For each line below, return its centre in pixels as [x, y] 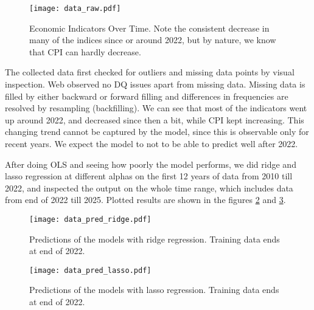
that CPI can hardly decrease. [85, 51]
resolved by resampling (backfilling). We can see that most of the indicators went [156, 108]
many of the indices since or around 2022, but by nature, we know [153, 40]
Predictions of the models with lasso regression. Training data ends [154, 290]
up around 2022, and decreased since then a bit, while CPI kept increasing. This [155, 119]
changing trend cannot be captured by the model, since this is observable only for [157, 132]
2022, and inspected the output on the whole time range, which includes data [149, 188]
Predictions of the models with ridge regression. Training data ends [155, 239]
